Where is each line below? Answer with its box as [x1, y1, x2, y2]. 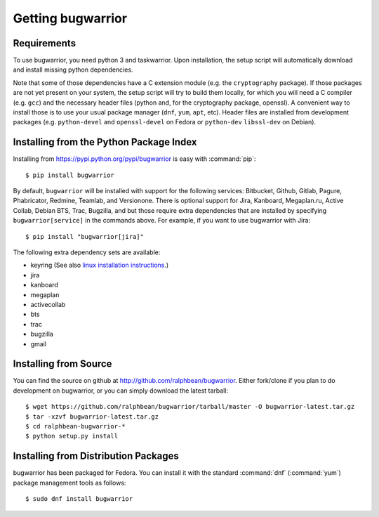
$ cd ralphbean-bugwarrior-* [25, 422, 126, 431]
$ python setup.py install [25, 432, 119, 440]
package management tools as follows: [13, 478, 126, 487]
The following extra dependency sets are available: [13, 248, 161, 256]
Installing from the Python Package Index [13, 136, 197, 148]
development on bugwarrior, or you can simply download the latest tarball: [13, 386, 228, 395]
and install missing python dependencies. [13, 65, 133, 74]
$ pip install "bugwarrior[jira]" [25, 233, 144, 240]
